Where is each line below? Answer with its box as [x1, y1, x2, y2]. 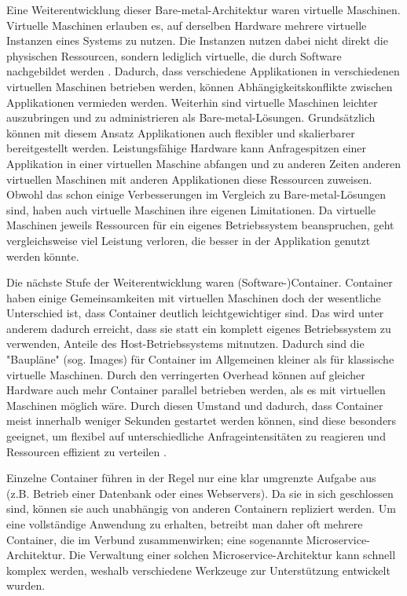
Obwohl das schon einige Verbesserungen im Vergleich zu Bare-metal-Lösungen [6, 186, 387, 203]
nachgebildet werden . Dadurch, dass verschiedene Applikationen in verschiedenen [6, 63, 400, 79]
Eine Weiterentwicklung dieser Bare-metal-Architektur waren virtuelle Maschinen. [6, 2, 401, 17]
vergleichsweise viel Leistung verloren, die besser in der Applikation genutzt [6, 232, 371, 248]
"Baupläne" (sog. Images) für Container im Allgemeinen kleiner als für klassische [6, 351, 394, 367]
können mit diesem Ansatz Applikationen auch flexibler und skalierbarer [6, 124, 355, 141]
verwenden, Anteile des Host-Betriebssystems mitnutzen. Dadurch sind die [6, 335, 365, 352]
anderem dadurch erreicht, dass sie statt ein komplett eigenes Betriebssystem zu [6, 320, 391, 336]
